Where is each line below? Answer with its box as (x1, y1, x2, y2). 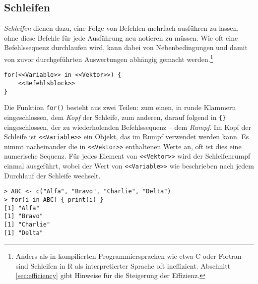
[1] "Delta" (4, 229, 43, 236)
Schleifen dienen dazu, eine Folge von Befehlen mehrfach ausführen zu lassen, (4, 23, 239, 33)
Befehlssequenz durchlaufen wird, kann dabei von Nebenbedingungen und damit (4, 42, 248, 53)
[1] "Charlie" (4, 221, 51, 228)
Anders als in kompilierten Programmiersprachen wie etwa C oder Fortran (15, 251, 242, 261)
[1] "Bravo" (4, 213, 43, 220)
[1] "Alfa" (4, 204, 40, 212)
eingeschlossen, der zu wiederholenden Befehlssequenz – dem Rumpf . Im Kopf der (4, 121, 251, 132)
